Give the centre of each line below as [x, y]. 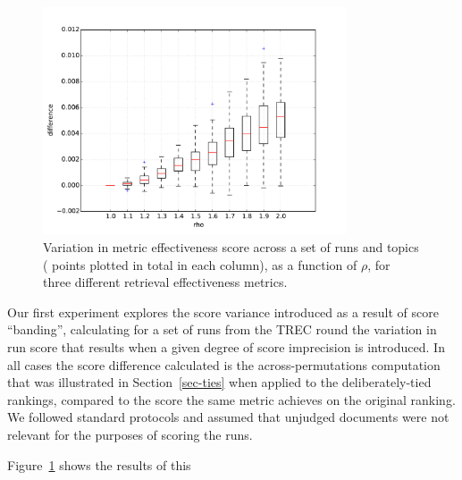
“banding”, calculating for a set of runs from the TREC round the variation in [222, 329]
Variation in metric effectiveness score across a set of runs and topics [231, 246]
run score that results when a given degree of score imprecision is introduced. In [226, 346]
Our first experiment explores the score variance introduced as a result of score [223, 312]
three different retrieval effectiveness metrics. [165, 282]
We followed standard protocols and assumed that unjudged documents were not [228, 417]
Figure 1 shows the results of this [99, 464]
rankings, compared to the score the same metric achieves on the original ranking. [231, 399]
